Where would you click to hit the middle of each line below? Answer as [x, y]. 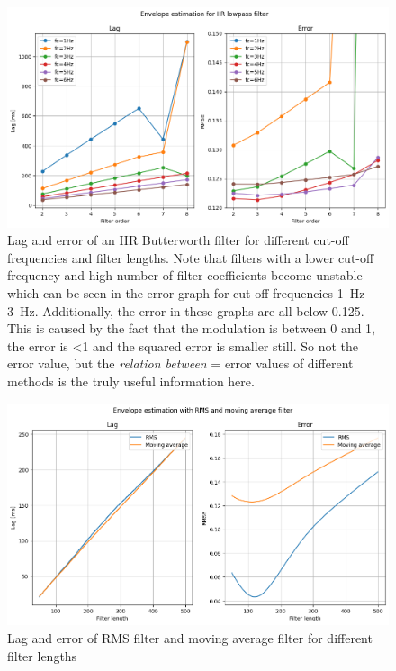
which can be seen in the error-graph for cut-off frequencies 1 [175, 292]
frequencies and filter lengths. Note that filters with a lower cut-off [191, 257]
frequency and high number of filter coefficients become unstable [185, 275]
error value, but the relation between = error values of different [180, 363]
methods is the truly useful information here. [131, 381]
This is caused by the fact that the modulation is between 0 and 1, [192, 328]
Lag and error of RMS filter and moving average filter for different [190, 637]
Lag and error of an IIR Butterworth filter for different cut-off [178, 240]
